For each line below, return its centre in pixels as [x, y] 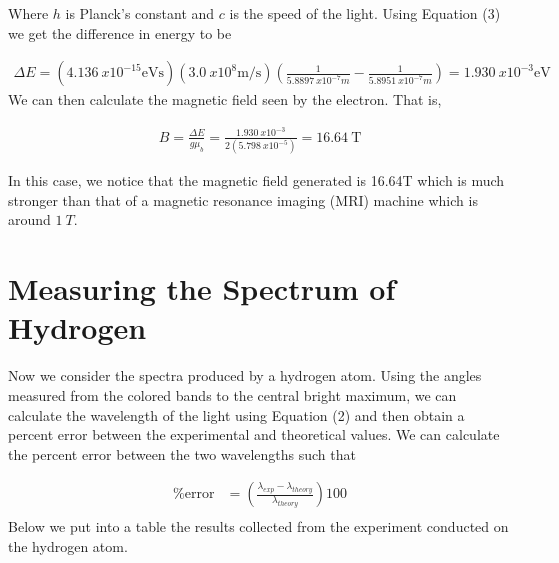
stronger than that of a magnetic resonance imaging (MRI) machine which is [243, 199]
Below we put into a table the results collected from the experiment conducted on [258, 526]
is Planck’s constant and [140, 13]
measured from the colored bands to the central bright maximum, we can [232, 394]
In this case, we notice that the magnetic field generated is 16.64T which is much [256, 180]
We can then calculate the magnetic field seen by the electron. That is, [225, 99]
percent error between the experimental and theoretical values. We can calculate [254, 434]
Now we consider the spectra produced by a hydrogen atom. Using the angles [245, 375]
